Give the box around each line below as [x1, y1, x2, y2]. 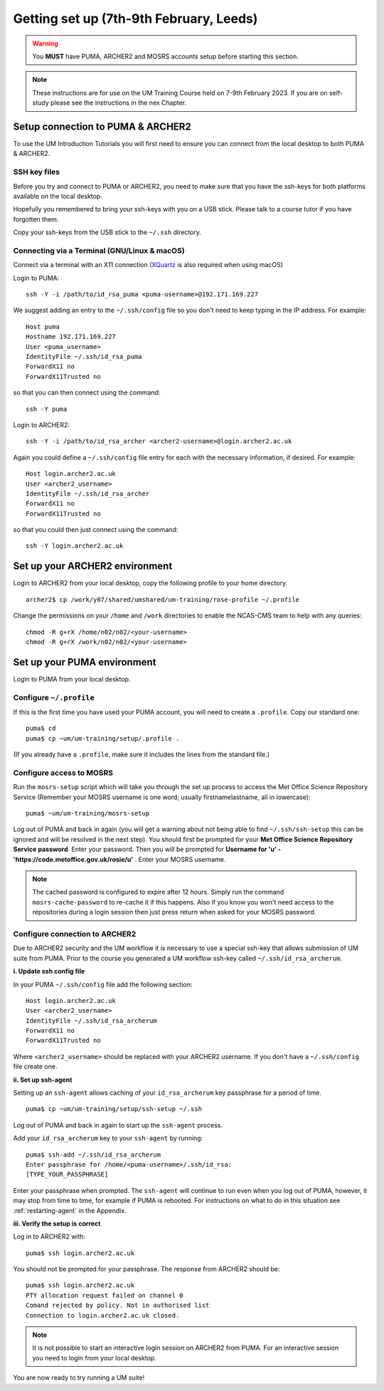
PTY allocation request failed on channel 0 [26, 1291, 184, 1299]
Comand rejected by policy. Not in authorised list [26, 1301, 210, 1310]
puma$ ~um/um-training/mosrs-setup [26, 809, 150, 818]
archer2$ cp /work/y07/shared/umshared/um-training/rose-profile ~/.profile [26, 595, 300, 603]
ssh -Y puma [26, 405, 68, 413]
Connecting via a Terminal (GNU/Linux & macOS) [13, 246, 185, 256]
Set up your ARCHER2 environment [13, 560, 173, 573]
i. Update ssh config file [13, 967, 85, 976]
